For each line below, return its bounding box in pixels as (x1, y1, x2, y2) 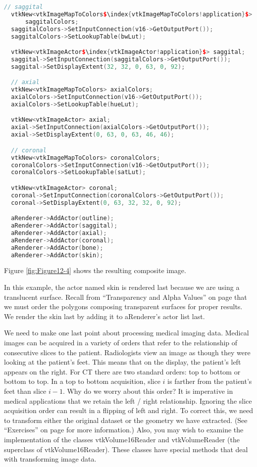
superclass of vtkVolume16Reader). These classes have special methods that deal (4, 444, 248, 454)
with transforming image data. (4, 454, 97, 464)
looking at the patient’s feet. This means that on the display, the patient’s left (4, 357, 241, 367)
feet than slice (4, 385, 47, 396)
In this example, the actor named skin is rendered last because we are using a (4, 282, 240, 292)
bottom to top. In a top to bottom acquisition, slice (4, 376, 160, 386)
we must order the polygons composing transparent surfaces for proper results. (4, 301, 243, 312)
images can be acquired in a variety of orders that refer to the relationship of (4, 337, 238, 347)
